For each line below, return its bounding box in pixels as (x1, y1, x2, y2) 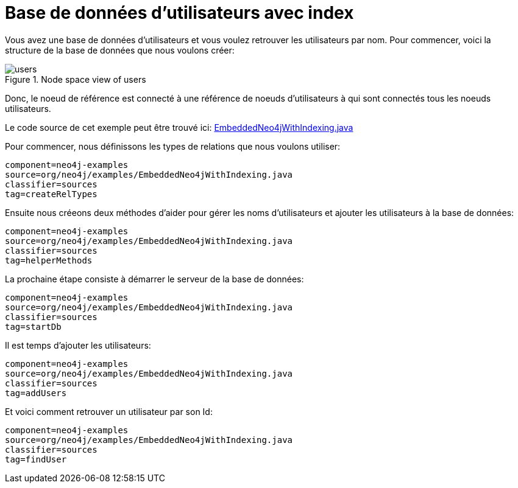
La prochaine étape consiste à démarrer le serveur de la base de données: (5, 273, 304, 284)
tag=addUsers (5, 388, 67, 398)
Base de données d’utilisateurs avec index (5, 2, 354, 23)
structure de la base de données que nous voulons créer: (5, 44, 235, 55)
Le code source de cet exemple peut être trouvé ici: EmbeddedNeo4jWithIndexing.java (5, 122, 353, 133)
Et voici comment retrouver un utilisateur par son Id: (5, 406, 213, 417)
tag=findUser (5, 454, 67, 464)
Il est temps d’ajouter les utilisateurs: (5, 340, 151, 350)
